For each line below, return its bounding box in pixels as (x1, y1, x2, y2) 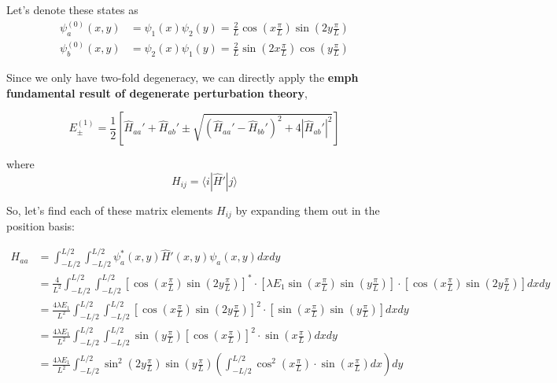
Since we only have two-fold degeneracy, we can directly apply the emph (6, 69, 359, 86)
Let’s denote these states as (6, 2, 138, 17)
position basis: (6, 218, 75, 234)
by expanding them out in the (235, 201, 380, 218)
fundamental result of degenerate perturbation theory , (6, 84, 308, 101)
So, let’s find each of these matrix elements (6, 201, 213, 218)
